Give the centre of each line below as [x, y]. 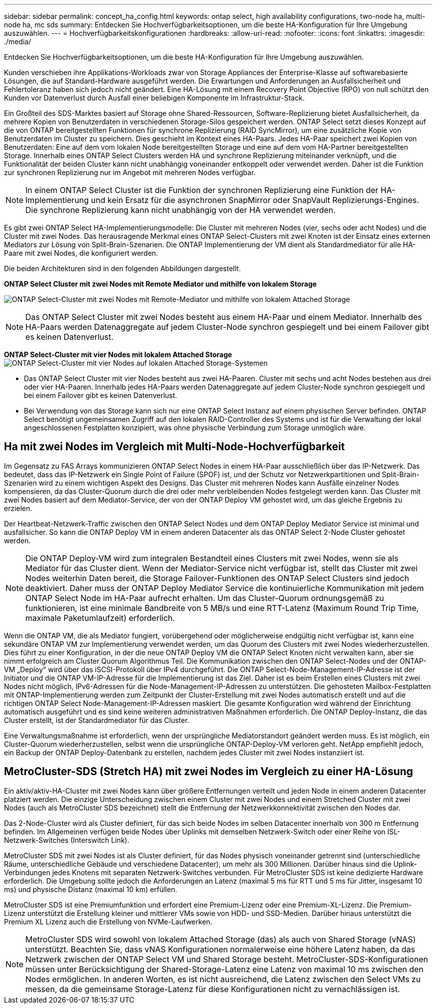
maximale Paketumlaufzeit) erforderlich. [100, 618]
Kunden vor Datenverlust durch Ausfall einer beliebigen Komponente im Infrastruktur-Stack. [154, 98]
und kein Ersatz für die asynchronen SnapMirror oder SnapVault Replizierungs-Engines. [255, 200]
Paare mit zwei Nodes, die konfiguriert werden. [81, 253]
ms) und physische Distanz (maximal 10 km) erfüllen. [91, 889]
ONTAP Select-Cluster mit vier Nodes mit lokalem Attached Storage [118, 354]
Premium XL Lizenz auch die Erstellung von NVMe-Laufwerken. [108, 921]
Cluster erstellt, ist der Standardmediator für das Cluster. [97, 720]
